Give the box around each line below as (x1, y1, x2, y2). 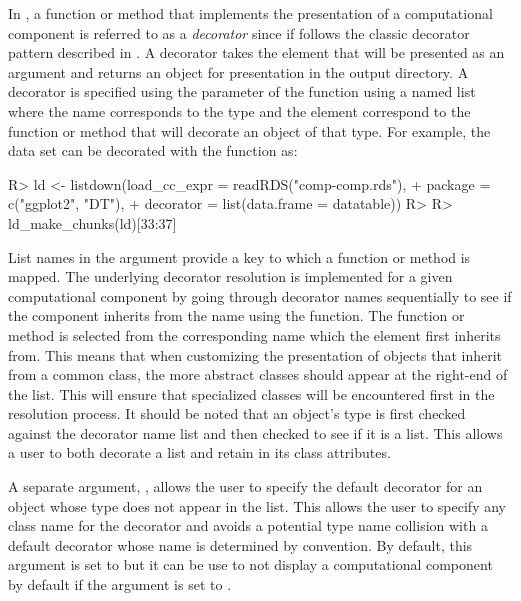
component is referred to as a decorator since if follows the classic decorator (8, 22, 470, 43)
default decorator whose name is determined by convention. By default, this (8, 534, 473, 555)
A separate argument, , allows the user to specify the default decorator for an (8, 476, 483, 497)
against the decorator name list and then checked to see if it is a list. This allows (8, 422, 503, 443)
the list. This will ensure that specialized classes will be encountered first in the (8, 383, 495, 404)
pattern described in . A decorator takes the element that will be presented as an (8, 42, 505, 63)
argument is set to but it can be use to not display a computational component (8, 554, 493, 575)
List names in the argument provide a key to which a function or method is (8, 246, 471, 267)
